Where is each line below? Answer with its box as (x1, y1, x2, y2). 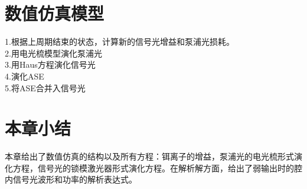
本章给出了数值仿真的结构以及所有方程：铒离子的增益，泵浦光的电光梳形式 (5, 150, 294, 163)
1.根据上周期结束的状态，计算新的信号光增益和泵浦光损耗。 (5, 35, 234, 48)
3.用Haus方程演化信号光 (5, 58, 96, 71)
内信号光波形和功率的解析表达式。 (5, 173, 137, 185)
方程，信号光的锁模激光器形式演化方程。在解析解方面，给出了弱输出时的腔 (12, 161, 302, 174)
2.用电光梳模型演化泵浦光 (5, 47, 102, 59)
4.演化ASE (5, 69, 44, 82)
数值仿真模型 (5, 1, 104, 25)
